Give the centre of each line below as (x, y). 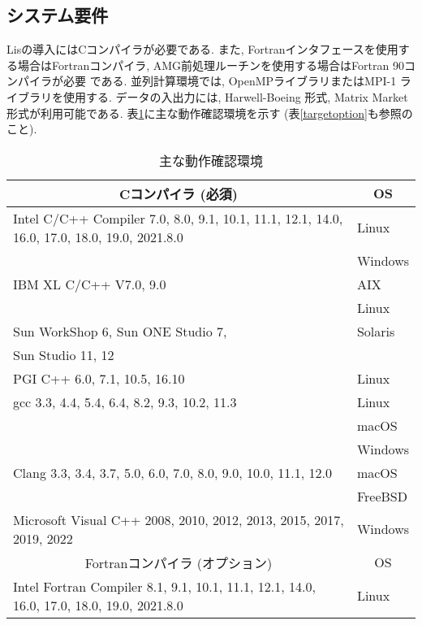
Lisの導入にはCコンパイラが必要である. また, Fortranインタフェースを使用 (202, 49)
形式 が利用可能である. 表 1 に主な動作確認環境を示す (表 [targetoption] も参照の (210, 113)
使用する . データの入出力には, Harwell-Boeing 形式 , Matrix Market (235, 96)
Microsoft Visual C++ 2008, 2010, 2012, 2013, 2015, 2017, (179, 519)
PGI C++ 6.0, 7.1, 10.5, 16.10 (99, 378)
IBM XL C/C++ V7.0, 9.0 (90, 284)
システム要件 (58, 15)
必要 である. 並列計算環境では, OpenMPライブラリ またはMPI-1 (230, 81)
